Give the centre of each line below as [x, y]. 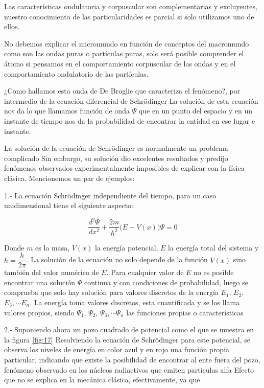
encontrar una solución [40, 282]
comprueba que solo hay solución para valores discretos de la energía [111, 292]
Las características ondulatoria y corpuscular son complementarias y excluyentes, [131, 6]
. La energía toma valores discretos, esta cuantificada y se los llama [135, 302]
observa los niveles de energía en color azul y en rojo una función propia [117, 349]
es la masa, [53, 247]
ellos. [12, 26]
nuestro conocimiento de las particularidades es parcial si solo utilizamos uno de [129, 16]
